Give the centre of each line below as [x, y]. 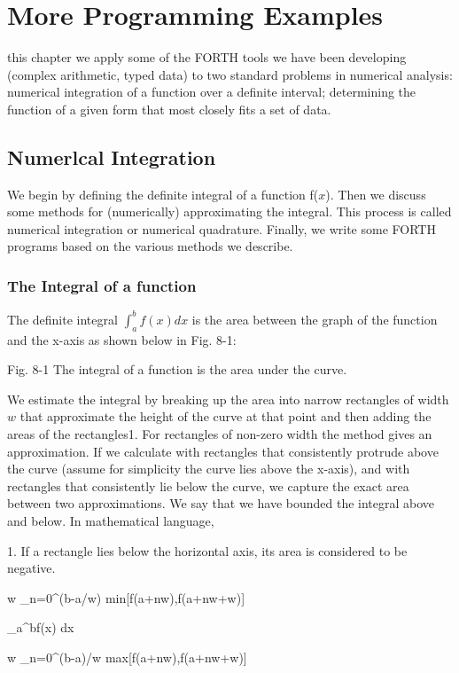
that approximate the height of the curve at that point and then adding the [226, 416]
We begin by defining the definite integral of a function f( [163, 194]
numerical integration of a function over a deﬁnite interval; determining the [212, 92]
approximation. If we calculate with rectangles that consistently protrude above [223, 451]
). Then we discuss [376, 194]
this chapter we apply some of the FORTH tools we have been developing [207, 57]
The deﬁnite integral [62, 319]
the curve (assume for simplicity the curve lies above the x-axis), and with [209, 469]
